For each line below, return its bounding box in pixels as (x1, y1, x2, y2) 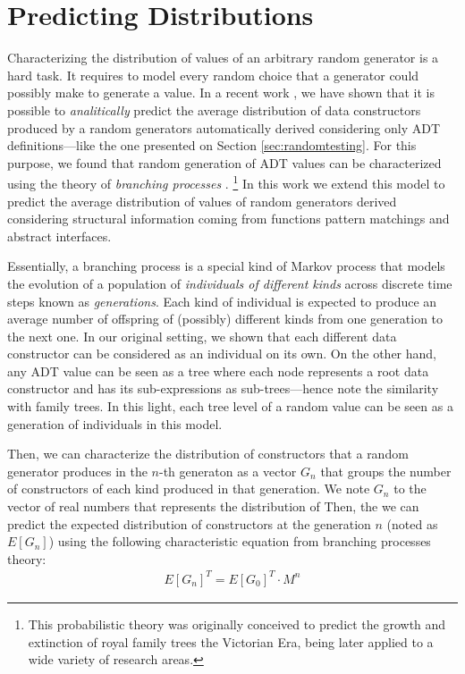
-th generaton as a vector (159, 461, 297, 480)
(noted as (386, 514, 438, 533)
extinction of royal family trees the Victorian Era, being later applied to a (28, 632, 434, 651)
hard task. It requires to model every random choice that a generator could (7, 65, 419, 84)
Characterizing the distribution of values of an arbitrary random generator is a (7, 48, 439, 67)
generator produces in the (7, 461, 148, 480)
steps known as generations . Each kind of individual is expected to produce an (7, 291, 437, 310)
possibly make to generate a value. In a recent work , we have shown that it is (7, 83, 435, 102)
